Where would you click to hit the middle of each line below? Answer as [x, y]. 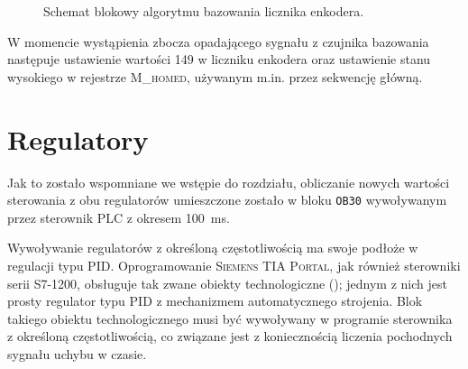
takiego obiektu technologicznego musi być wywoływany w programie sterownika [230, 318]
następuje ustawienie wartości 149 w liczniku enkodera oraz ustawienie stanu [219, 59]
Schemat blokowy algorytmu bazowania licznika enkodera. [204, 11]
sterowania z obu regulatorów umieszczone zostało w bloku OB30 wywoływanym [227, 200]
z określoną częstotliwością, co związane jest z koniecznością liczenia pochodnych [230, 336]
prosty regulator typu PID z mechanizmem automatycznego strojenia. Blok [215, 301]
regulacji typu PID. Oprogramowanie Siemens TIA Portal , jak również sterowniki [234, 265]
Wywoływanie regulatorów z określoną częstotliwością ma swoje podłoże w [213, 248]
